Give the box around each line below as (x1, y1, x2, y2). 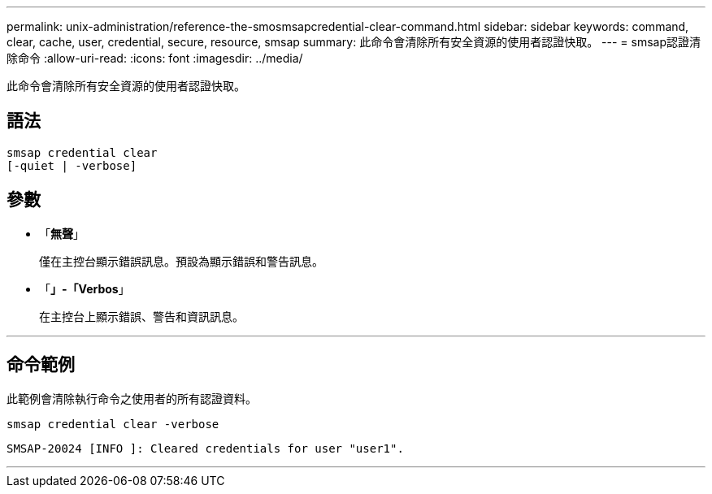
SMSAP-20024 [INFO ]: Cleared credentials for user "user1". (7, 441, 404, 455)
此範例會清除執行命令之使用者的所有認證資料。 (7, 391, 257, 405)
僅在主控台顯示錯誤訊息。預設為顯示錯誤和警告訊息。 (39, 253, 323, 268)
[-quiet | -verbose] (7, 158, 137, 172)
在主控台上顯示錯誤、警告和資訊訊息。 (39, 309, 244, 323)
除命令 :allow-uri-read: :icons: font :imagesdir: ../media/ (7, 51, 303, 65)
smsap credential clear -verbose (7, 417, 219, 431)
